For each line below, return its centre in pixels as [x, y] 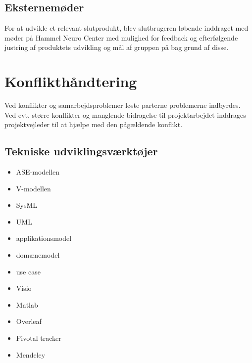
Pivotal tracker [39, 338]
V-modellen [33, 188]
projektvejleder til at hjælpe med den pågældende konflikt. [94, 124]
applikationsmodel [44, 238]
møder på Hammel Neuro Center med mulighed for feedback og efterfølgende [121, 37]
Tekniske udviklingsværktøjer [81, 151]
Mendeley [31, 354]
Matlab [27, 304]
